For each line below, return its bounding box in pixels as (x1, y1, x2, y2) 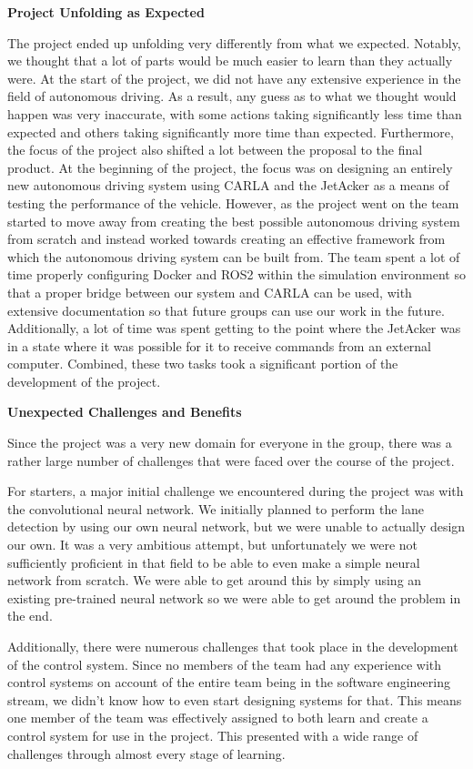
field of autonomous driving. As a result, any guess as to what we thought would (7, 86, 457, 106)
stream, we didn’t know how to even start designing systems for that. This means (7, 690, 462, 709)
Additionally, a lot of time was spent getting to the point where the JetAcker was (7, 319, 461, 338)
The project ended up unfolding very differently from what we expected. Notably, (7, 33, 461, 52)
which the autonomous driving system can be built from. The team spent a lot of (7, 247, 460, 266)
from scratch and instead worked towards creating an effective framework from (7, 229, 446, 248)
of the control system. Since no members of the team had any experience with (7, 654, 442, 673)
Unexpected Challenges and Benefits (7, 402, 242, 421)
